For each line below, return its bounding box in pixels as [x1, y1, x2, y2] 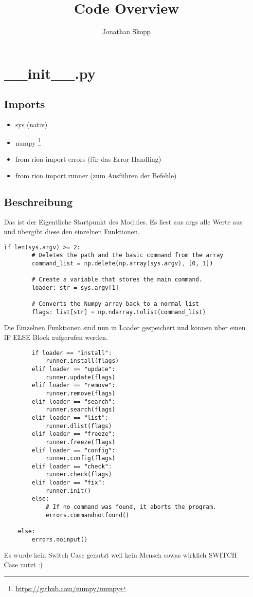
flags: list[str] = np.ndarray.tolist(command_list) [32, 308, 206, 316]
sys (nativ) [15, 119, 48, 130]
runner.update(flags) [45, 373, 116, 381]
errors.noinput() [32, 536, 88, 543]
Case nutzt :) [4, 559, 43, 569]
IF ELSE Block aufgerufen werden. [4, 332, 108, 342]
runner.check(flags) [45, 471, 112, 478]
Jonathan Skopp [102, 26, 151, 37]
